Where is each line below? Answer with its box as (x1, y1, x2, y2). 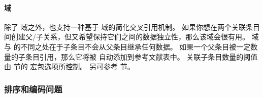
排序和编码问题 (4, 82, 62, 95)
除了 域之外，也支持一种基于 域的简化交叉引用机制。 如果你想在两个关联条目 (4, 21, 260, 32)
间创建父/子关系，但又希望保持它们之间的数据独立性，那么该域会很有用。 (4, 31, 249, 42)
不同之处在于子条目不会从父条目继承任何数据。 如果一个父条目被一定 (20, 41, 251, 52)
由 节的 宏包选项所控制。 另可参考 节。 (4, 61, 135, 72)
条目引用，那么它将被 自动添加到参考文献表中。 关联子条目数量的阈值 (25, 51, 258, 62)
